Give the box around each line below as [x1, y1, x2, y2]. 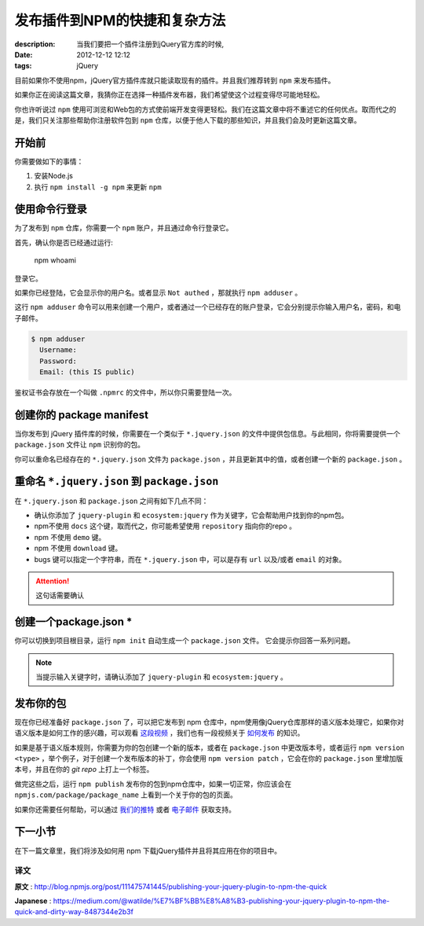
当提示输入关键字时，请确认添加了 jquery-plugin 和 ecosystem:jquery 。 [35, 672, 288, 682]
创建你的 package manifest [14, 408, 149, 421]
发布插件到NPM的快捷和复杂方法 [14, 12, 226, 29]
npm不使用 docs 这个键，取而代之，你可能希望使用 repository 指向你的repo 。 [34, 521, 296, 531]
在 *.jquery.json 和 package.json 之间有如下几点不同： [14, 496, 209, 505]
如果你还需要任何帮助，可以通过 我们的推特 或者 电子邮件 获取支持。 [14, 804, 236, 814]
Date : [14, 50, 33, 59]
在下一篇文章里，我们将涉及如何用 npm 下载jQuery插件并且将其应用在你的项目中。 [14, 846, 282, 855]
